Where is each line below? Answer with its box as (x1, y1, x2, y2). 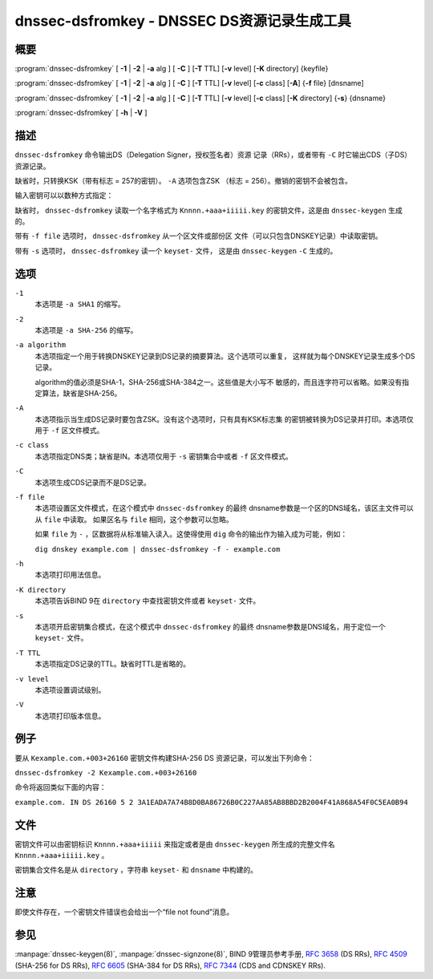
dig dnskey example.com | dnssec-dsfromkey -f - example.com (34, 544, 281, 553)
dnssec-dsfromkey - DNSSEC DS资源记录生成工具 (14, 12, 352, 30)
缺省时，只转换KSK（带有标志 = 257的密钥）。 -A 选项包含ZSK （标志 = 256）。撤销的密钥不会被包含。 (14, 176, 353, 185)
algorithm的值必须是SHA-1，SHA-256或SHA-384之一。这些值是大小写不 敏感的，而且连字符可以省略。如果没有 (34, 377, 403, 386)
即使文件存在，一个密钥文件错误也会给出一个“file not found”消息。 (14, 907, 234, 917)
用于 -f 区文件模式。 (34, 426, 104, 435)
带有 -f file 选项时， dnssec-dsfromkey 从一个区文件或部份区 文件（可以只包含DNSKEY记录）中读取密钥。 (14, 231, 382, 241)
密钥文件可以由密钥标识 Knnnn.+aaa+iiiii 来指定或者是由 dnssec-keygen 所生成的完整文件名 (14, 839, 336, 849)
